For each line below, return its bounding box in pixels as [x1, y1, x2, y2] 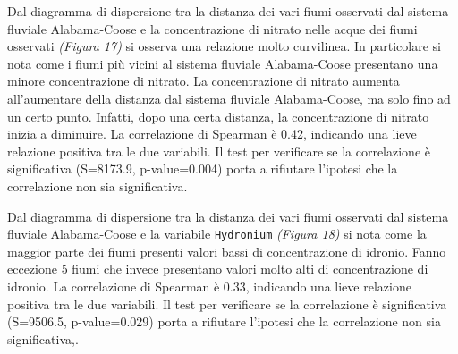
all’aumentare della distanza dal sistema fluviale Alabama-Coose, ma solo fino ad [7, 88, 451, 107]
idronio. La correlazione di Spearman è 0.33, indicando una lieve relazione [7, 276, 411, 295]
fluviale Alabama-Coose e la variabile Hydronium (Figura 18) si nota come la [7, 224, 427, 243]
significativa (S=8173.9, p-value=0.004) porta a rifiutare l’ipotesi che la [7, 159, 398, 178]
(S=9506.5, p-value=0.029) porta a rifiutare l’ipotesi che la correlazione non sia [7, 312, 441, 331]
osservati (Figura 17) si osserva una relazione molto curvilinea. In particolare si [7, 37, 441, 55]
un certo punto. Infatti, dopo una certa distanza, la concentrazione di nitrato [7, 106, 429, 125]
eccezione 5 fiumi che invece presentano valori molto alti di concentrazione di [7, 259, 428, 278]
